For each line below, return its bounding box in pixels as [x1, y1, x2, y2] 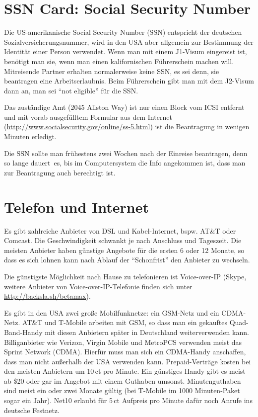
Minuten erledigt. [4, 131, 57, 142]
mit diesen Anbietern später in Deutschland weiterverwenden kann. [45, 327, 249, 337]
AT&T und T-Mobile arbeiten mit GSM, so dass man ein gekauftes [22, 317, 227, 328]
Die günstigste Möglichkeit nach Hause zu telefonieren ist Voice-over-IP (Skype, [4, 271, 247, 281]
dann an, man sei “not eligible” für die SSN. [4, 85, 138, 95]
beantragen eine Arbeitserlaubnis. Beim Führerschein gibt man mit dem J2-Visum [4, 76, 255, 86]
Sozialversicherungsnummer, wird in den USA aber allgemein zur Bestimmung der [4, 36, 254, 47]
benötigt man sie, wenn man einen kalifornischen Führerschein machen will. [4, 56, 234, 66]
